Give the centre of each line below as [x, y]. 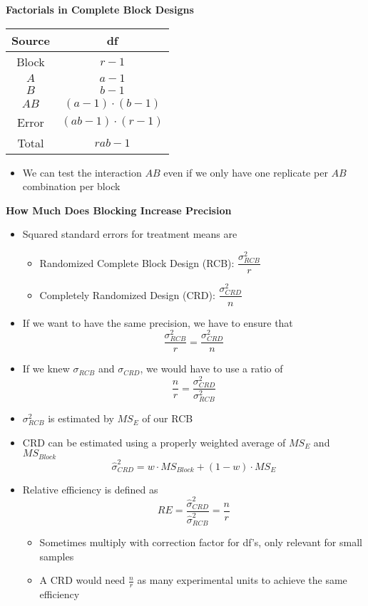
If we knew [46, 369]
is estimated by [81, 418]
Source [31, 40]
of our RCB [168, 418]
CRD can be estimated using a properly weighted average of [154, 442]
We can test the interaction [82, 172]
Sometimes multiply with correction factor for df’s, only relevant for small [201, 542]
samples [57, 556]
